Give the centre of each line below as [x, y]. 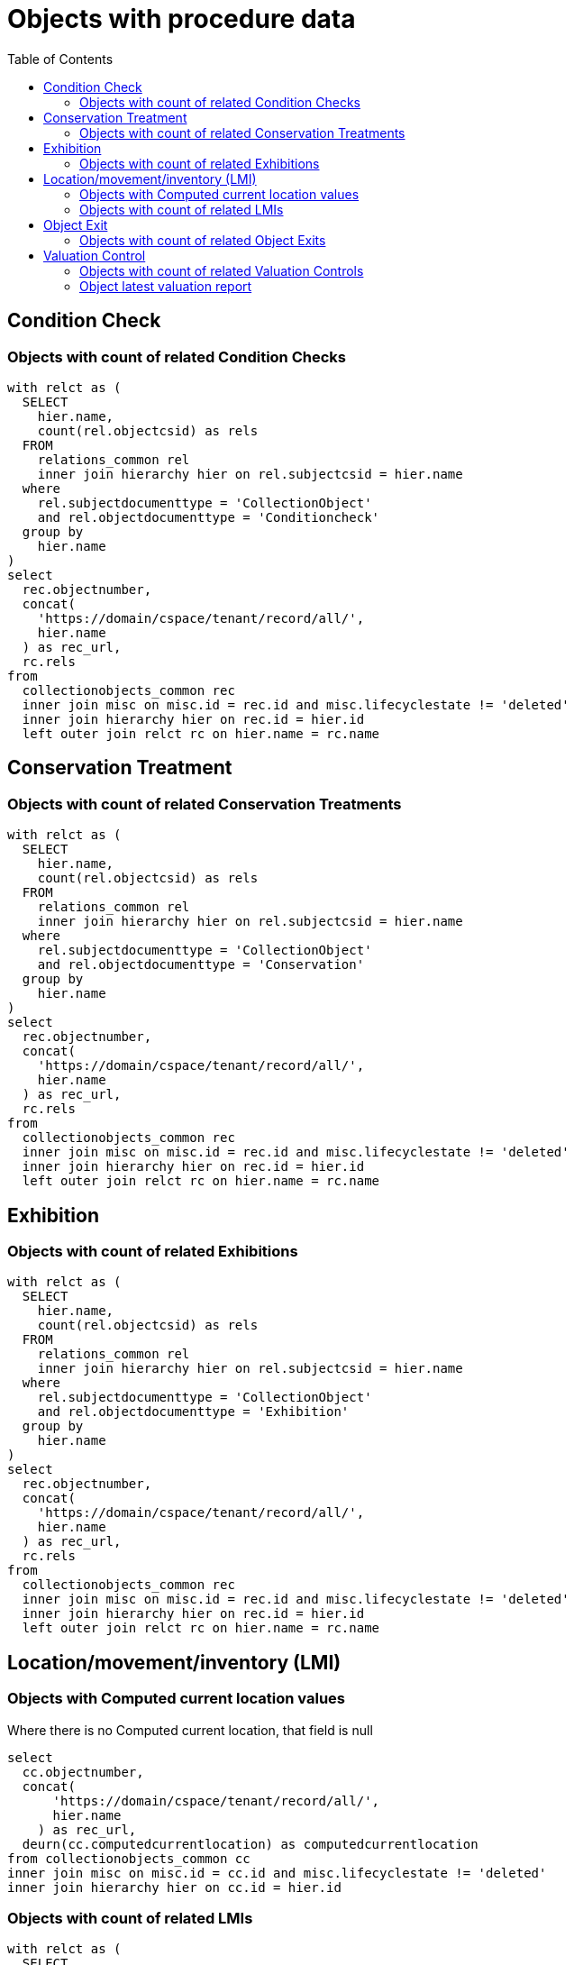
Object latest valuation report [166, 286]
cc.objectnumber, [83, 1772]
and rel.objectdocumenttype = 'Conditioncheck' [209, 517]
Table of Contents [60, 59]
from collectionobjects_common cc [129, 1858]
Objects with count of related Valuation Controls [222, 270]
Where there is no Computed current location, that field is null [190, 1730]
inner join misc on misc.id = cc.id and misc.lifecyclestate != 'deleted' [277, 1873]
